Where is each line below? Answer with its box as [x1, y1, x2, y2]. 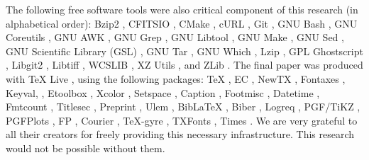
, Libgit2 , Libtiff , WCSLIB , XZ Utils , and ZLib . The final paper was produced [6, 57, 363, 72]
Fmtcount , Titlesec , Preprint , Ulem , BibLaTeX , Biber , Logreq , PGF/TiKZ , [6, 99, 360, 114]
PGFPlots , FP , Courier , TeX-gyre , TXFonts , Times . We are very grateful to [6, 113, 358, 127]
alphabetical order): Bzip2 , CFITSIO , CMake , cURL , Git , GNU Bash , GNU [6, 16, 358, 30]
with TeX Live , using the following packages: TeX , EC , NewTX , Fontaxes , [6, 71, 346, 86]
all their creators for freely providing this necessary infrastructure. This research [6, 127, 355, 142]
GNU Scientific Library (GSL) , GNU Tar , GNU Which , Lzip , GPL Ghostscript [6, 43, 363, 58]
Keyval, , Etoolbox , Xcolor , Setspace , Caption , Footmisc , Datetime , [6, 85, 320, 100]
